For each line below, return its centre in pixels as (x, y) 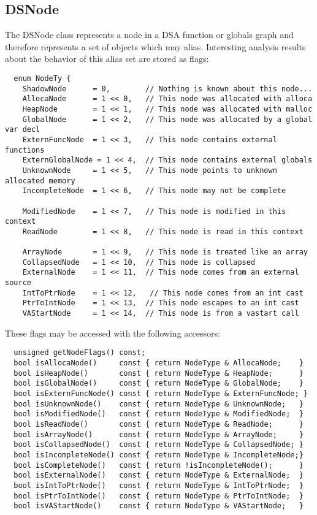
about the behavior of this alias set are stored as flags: (107, 59)
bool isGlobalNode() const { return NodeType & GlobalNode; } (158, 383)
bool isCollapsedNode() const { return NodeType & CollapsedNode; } (158, 445)
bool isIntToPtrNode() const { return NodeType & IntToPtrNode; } (158, 485)
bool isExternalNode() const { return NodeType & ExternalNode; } (158, 475)
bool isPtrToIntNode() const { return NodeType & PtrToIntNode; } (158, 496)
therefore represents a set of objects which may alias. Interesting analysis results (155, 46)
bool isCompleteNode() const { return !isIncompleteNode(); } (158, 465)
